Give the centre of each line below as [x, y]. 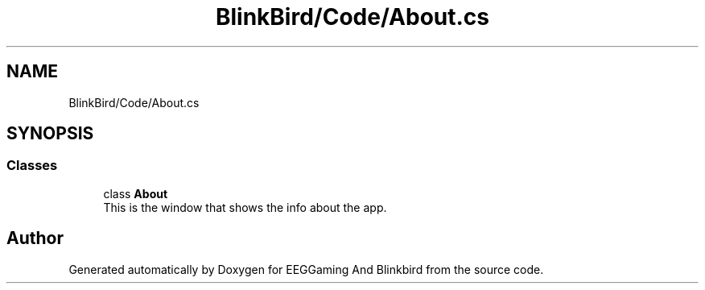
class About [136, 193]
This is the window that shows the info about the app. [245, 207]
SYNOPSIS [50, 134]
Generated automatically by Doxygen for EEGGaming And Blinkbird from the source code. [306, 269]
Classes [32, 166]
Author [35, 238]
